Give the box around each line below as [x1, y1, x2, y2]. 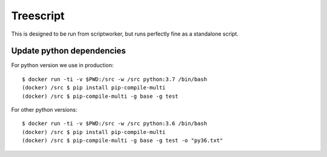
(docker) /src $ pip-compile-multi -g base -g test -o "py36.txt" [22, 137, 223, 144]
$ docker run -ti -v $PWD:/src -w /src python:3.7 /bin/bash [22, 75, 207, 83]
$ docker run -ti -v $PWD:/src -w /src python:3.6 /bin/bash [22, 120, 207, 127]
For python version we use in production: [11, 62, 114, 69]
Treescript [11, 9, 65, 22]
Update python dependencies [11, 46, 127, 56]
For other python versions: [11, 106, 78, 114]
